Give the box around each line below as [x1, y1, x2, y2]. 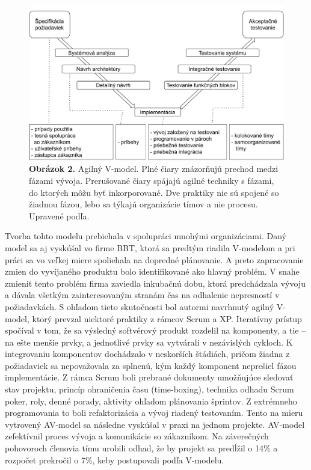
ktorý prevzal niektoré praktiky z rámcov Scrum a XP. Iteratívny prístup [32, 312, 302, 325]
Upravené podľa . [29, 209, 90, 222]
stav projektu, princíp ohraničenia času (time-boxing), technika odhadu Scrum [5, 383, 294, 395]
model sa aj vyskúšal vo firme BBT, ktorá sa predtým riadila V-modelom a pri [5, 241, 295, 254]
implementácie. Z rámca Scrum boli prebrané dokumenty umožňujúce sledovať [5, 371, 294, 383]
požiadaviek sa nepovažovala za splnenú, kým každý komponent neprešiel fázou [5, 359, 297, 371]
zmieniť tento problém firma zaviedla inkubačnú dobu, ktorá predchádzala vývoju [5, 276, 306, 289]
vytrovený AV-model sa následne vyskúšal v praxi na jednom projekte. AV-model [5, 418, 305, 430]
